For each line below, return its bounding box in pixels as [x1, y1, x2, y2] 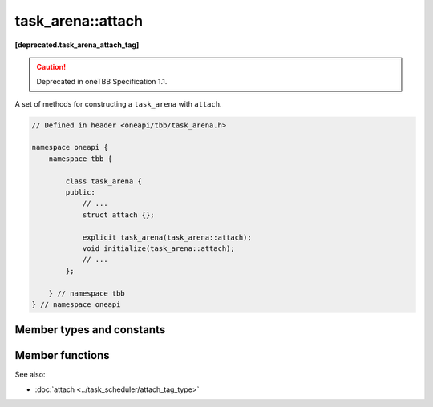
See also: [14, 369, 46, 380]
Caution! [36, 62, 67, 71]
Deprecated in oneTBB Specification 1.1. [36, 77, 168, 87]
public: [65, 188, 96, 197]
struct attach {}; [82, 210, 156, 220]
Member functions [14, 349, 110, 362]
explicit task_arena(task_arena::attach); [82, 232, 252, 242]
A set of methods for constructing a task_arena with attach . [14, 99, 222, 108]
